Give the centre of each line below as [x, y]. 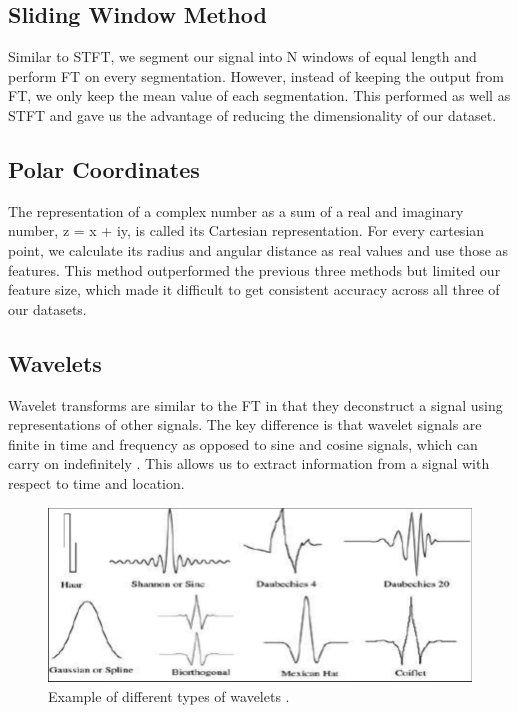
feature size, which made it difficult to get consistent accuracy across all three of [254, 289]
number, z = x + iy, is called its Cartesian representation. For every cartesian [246, 230]
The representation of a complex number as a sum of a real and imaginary [236, 210]
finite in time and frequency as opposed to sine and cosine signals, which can [243, 443]
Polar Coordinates [104, 168]
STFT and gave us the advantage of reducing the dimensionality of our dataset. [252, 114]
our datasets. [47, 308]
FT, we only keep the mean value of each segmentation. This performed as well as [259, 95]
